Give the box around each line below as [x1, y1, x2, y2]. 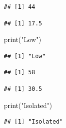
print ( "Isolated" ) [4, 100, 52, 110]
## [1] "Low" [4, 52, 46, 60]
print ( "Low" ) [4, 34, 41, 44]
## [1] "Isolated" [4, 118, 63, 126]
